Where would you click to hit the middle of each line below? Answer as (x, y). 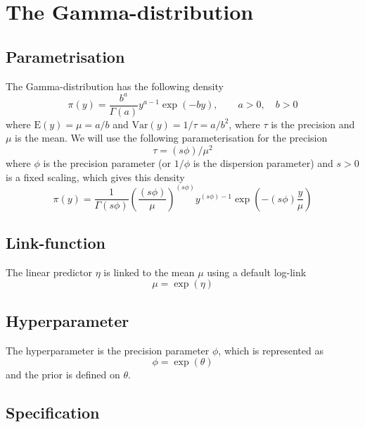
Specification (53, 413)
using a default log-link (257, 272)
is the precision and (313, 124)
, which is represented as (271, 350)
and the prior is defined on (63, 375)
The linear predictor (49, 272)
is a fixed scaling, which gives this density (95, 177)
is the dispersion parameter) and (263, 163)
